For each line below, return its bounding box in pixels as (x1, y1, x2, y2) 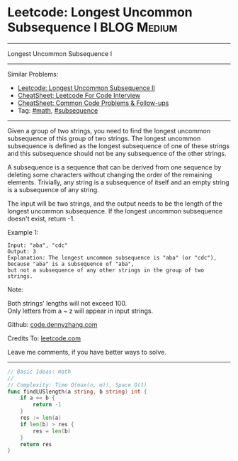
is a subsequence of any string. (7, 185, 99, 194)
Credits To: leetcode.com (7, 334, 81, 343)
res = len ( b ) (33, 427, 72, 435)
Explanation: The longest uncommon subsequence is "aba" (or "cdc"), (7, 254, 217, 261)
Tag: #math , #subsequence (17, 106, 98, 114)
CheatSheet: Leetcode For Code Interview (17, 91, 141, 99)
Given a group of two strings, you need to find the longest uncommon (7, 126, 211, 135)
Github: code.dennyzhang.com (7, 320, 98, 328)
